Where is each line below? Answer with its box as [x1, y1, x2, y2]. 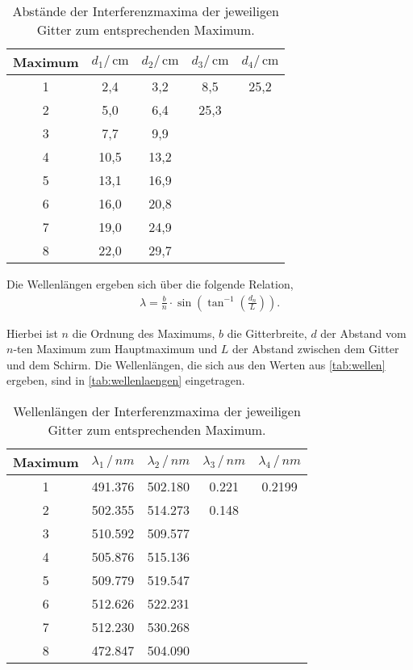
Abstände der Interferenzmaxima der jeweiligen [12, 2, 279, 20]
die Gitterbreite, [227, 324, 307, 341]
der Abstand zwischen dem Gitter [232, 340, 399, 357]
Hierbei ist [6, 324, 58, 341]
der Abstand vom [320, 324, 407, 341]
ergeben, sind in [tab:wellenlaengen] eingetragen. [6, 372, 245, 389]
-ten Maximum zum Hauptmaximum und [13, 340, 218, 357]
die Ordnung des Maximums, [72, 324, 215, 341]
